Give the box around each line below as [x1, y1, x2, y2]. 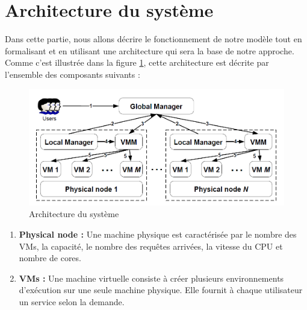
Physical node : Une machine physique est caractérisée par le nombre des [19, 227, 297, 240]
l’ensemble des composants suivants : [5, 68, 140, 80]
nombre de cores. [19, 251, 81, 264]
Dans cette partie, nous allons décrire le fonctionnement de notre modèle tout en [5, 33, 302, 45]
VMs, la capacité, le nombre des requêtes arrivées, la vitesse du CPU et [19, 239, 283, 252]
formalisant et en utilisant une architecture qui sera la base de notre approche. [5, 44, 294, 57]
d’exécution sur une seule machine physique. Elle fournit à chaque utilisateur [19, 283, 303, 296]
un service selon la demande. [19, 295, 125, 308]
